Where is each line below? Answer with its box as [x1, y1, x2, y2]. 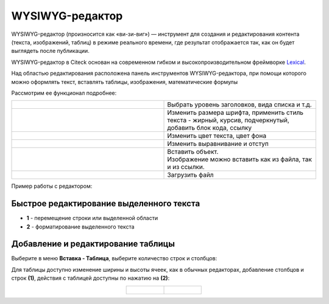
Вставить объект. [167, 148, 219, 156]
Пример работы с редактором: [11, 182, 93, 190]
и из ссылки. [167, 163, 205, 171]
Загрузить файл [167, 171, 214, 179]
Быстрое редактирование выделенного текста [11, 198, 200, 209]
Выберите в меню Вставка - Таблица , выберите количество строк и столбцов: [11, 255, 218, 262]
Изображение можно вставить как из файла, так [167, 155, 312, 164]
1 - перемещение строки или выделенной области [26, 215, 158, 222]
